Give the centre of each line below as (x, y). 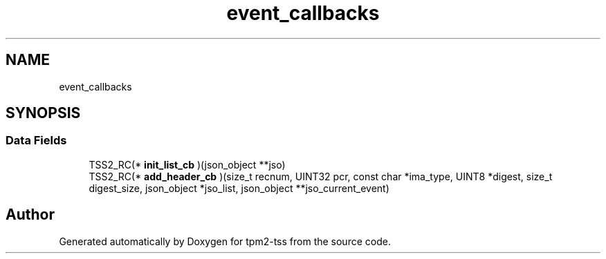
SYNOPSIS (43, 113)
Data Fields (36, 141)
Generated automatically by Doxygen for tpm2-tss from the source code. (225, 241)
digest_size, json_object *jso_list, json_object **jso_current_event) (239, 188)
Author (30, 215)
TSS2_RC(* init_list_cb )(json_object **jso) (187, 164)
